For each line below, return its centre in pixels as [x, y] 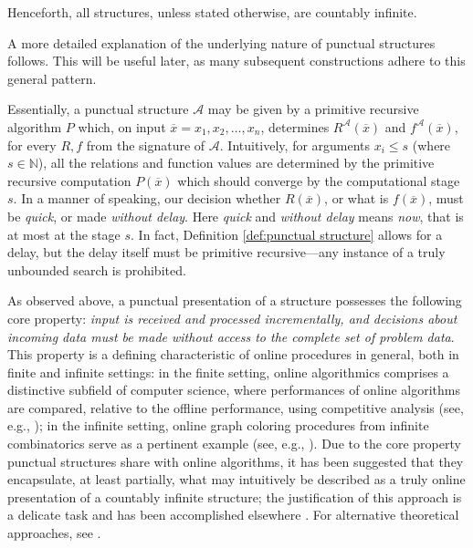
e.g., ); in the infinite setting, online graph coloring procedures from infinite [218, 425]
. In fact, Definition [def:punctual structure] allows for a [287, 234]
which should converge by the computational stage [319, 180]
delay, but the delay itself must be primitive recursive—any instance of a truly [226, 252]
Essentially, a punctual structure [98, 109]
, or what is [357, 198]
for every [32, 145]
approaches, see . [54, 533]
